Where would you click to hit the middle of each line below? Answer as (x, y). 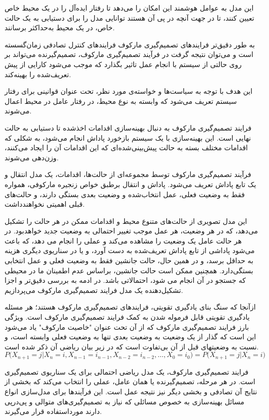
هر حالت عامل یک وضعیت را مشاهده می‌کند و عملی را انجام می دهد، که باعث (123, 240)
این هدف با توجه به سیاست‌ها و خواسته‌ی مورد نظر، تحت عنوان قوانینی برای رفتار (129, 91)
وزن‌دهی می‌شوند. (32, 157)
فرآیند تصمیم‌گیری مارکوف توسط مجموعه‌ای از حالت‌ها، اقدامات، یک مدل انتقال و (128, 174)
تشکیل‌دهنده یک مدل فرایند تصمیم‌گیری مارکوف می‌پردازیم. (94, 290)
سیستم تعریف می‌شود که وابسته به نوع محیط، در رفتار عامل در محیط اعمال (121, 101)
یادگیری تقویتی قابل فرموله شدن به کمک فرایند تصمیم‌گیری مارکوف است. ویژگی (127, 317)
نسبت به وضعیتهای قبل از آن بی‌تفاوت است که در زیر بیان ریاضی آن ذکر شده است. (132, 346)
